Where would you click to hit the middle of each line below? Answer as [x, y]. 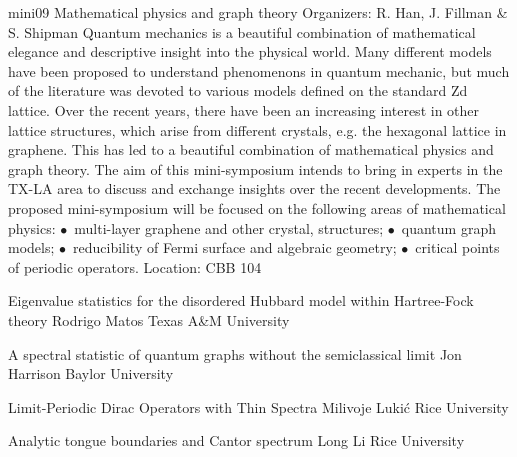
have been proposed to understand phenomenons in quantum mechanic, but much [259, 70]
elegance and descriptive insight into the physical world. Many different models [250, 51]
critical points [457, 247]
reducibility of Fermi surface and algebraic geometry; [235, 247]
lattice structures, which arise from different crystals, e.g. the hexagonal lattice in [257, 129]
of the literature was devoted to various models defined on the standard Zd [238, 90]
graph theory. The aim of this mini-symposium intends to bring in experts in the [255, 168]
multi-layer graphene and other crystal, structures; [229, 227]
